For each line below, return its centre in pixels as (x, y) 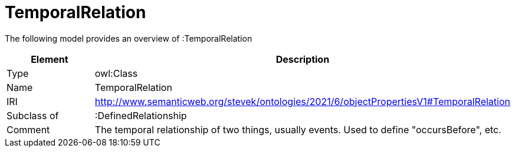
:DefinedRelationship (141, 115)
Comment (28, 129)
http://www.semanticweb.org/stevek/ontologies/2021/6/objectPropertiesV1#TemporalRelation (302, 101)
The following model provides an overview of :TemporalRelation (129, 38)
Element (50, 59)
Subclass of (33, 115)
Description (303, 59)
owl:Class (116, 73)
